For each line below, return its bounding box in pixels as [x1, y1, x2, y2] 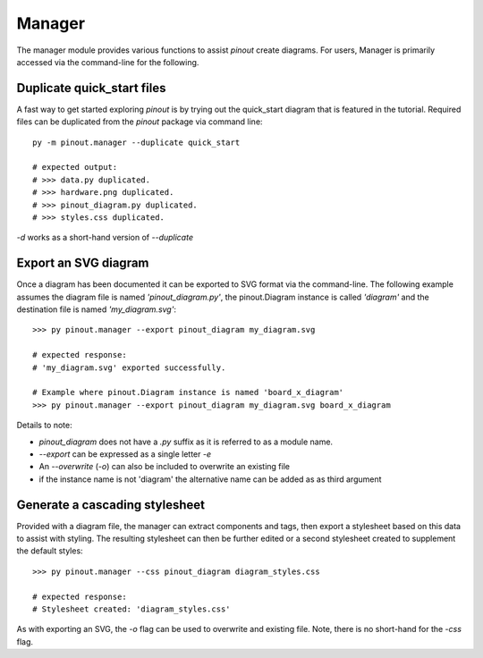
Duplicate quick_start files [16, 80, 166, 96]
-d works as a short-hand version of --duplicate [16, 232, 194, 243]
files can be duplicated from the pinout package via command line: [16, 116, 263, 127]
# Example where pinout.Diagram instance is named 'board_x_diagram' [32, 387, 344, 398]
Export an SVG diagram [16, 256, 149, 271]
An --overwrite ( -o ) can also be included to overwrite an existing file [38, 461, 291, 472]
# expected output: [32, 162, 118, 173]
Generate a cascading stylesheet [16, 497, 206, 512]
